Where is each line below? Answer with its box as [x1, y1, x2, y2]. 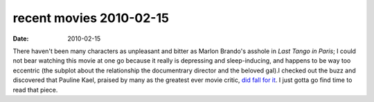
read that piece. [12, 85, 58, 94]
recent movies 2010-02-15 [12, 10, 170, 25]
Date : [12, 34, 29, 43]
